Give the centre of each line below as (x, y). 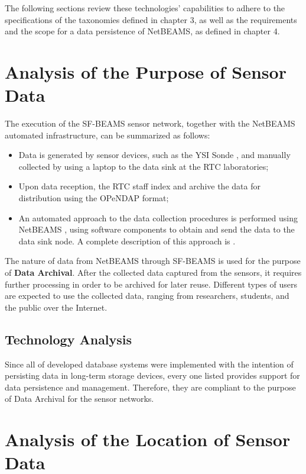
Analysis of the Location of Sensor (148, 439)
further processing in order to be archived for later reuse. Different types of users (151, 284)
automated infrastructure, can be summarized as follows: (108, 135)
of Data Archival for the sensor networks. (79, 399)
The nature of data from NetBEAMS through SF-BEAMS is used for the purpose (153, 261)
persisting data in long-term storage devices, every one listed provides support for (152, 375)
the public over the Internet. (56, 307)
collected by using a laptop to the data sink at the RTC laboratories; (144, 166)
